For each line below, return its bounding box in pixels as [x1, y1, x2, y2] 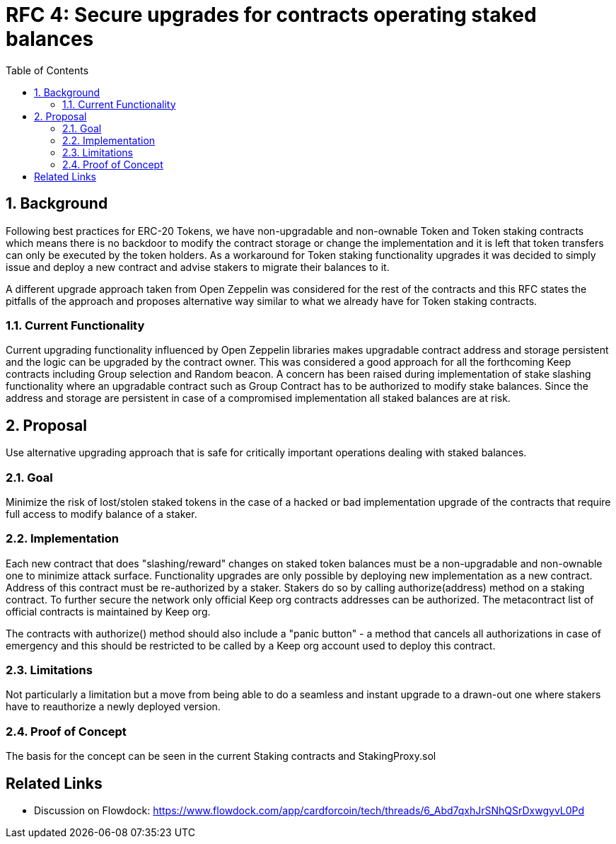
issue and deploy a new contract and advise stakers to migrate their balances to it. [6, 260, 390, 273]
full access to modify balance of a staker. [6, 507, 197, 520]
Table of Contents [6, 64, 89, 76]
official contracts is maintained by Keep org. [6, 605, 211, 618]
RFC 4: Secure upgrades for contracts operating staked [6, 3, 537, 27]
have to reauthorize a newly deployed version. [6, 700, 221, 713]
